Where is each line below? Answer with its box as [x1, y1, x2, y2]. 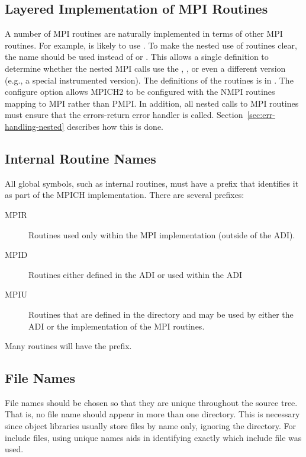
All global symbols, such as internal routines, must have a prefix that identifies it [5, 177, 299, 189]
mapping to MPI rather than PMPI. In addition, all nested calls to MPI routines [5, 97, 299, 109]
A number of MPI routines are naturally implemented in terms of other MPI [5, 27, 283, 40]
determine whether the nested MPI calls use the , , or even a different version [5, 62, 286, 74]
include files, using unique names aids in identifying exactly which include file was [5, 431, 302, 443]
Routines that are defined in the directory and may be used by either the [28, 308, 294, 320]
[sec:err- [247, 108, 276, 121]
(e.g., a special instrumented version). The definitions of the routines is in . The [5, 73, 294, 86]
